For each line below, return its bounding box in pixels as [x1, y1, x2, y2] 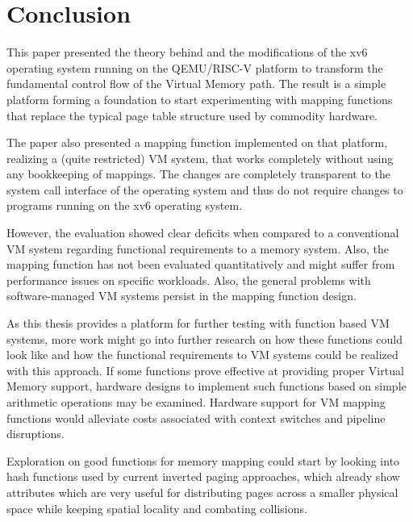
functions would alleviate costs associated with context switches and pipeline [6, 409, 386, 426]
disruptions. [6, 425, 65, 442]
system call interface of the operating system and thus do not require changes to [6, 181, 403, 198]
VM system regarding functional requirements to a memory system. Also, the [6, 240, 389, 257]
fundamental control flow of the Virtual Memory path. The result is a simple [6, 75, 386, 92]
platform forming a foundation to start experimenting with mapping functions [6, 90, 393, 107]
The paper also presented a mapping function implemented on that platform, [6, 134, 388, 151]
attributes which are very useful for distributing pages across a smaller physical [6, 483, 398, 500]
